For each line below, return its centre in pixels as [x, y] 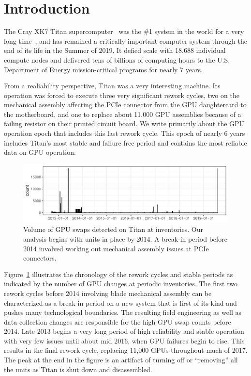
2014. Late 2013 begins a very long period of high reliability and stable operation [124, 331]
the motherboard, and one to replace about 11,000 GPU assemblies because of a [123, 114]
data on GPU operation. [40, 152]
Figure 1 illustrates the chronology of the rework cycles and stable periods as [118, 274]
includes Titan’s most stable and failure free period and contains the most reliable [125, 142]
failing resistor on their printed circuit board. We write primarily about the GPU [124, 123]
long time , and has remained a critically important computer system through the [125, 41]
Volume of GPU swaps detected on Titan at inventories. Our [113, 229]
